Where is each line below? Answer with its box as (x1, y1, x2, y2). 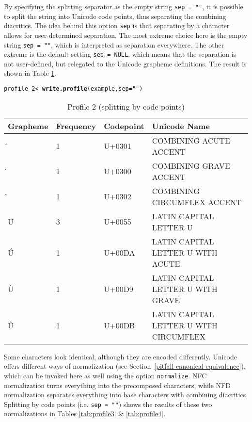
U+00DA (104, 246, 135, 258)
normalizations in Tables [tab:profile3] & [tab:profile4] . (4, 408, 165, 419)
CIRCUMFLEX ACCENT (152, 196, 242, 208)
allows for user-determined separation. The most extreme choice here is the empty (4, 30, 248, 40)
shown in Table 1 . (4, 68, 57, 78)
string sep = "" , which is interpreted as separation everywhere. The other (4, 39, 224, 49)
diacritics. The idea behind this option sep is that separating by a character (4, 20, 230, 31)
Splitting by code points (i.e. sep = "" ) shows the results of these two (4, 399, 212, 409)
